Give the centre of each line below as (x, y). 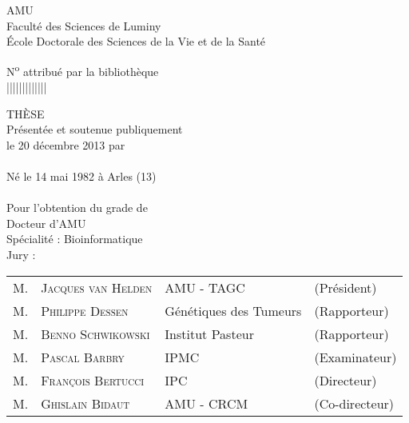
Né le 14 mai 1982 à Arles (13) (81, 176)
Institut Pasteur (209, 333)
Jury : (21, 254)
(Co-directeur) (354, 403)
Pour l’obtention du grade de (77, 208)
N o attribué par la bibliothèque (83, 70)
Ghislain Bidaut (85, 403)
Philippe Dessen (85, 310)
